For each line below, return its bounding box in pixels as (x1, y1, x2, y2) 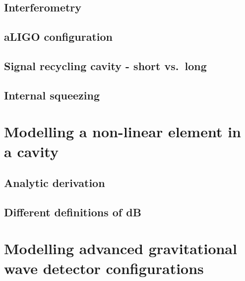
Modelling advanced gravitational (4, 238, 237, 259)
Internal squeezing (4, 87, 100, 102)
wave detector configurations (4, 258, 204, 278)
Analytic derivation (4, 175, 105, 190)
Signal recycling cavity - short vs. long (4, 58, 207, 73)
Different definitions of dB (4, 204, 141, 219)
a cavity (4, 141, 59, 161)
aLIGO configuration (4, 29, 113, 44)
